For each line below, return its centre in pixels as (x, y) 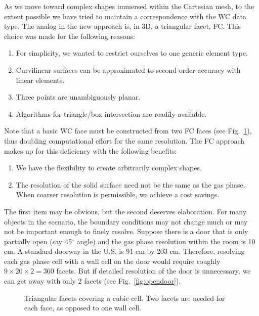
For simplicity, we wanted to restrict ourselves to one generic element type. (132, 53)
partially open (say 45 (38, 241)
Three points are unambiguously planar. (78, 97)
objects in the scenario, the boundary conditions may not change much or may (126, 221)
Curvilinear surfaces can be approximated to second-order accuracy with (128, 70)
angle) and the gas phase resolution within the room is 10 (166, 241)
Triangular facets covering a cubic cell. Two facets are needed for (125, 298)
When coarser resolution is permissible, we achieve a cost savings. (118, 194)
